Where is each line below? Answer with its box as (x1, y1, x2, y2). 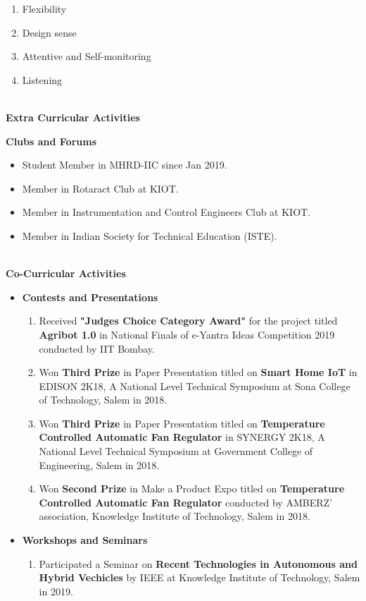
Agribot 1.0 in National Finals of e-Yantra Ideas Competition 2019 (39, 327, 335, 341)
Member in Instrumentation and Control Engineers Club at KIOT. (22, 205, 311, 219)
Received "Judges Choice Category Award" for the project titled (39, 313, 338, 328)
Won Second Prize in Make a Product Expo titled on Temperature (39, 481, 345, 496)
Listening (22, 72, 63, 87)
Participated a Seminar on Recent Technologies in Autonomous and (39, 556, 358, 571)
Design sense (22, 25, 77, 40)
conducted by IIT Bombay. (39, 341, 155, 356)
